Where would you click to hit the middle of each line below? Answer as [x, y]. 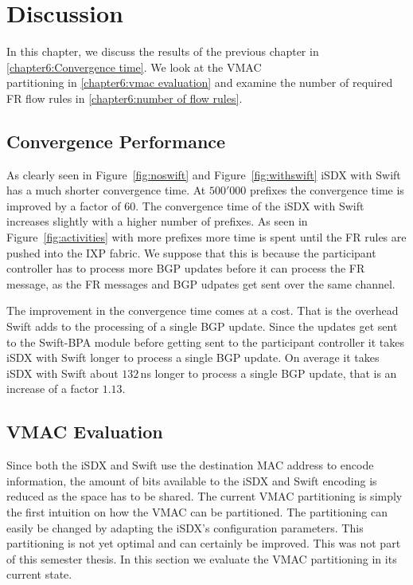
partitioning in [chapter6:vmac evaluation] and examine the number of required [200, 82]
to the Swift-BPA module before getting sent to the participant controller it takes [206, 342]
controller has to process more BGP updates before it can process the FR [186, 268]
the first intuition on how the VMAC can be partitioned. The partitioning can [197, 512]
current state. [39, 574]
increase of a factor [53, 389]
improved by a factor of [64, 205]
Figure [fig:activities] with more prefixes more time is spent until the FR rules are [206, 237]
